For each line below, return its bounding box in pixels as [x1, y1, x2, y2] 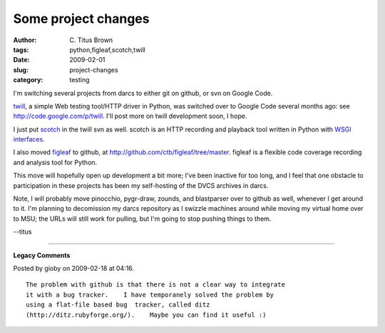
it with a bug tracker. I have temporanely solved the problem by [26, 290, 274, 299]
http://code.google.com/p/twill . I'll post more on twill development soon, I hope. [13, 111, 247, 121]
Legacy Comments [13, 251, 71, 259]
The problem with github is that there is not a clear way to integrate [26, 281, 285, 289]
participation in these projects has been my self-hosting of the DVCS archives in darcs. [13, 181, 269, 189]
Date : [13, 56, 30, 64]
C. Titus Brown [69, 36, 113, 44]
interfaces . [13, 135, 46, 144]
